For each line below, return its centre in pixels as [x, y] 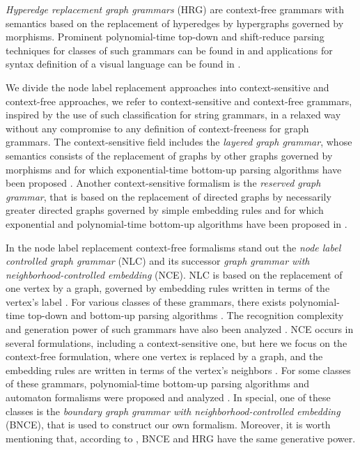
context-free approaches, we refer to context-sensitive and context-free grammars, [179, 101]
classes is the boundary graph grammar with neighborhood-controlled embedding [173, 411]
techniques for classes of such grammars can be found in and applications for [169, 50]
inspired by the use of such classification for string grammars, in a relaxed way [173, 115]
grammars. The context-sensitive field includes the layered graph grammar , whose [179, 142]
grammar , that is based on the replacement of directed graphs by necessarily [169, 196]
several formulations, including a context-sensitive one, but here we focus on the [177, 342]
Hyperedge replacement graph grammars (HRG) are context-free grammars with [175, 9]
